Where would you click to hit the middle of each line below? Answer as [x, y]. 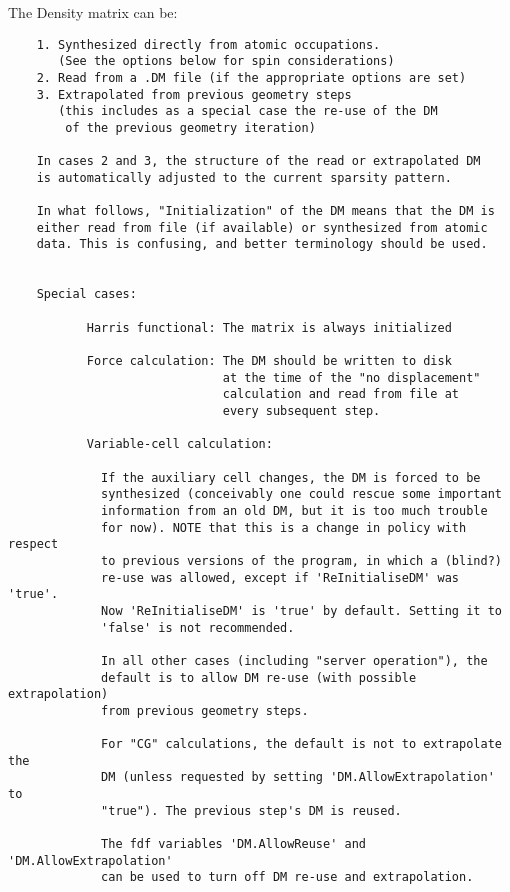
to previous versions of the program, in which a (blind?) [301, 560]
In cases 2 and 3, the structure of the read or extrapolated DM [258, 161]
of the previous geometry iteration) [190, 127]
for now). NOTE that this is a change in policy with [284, 527]
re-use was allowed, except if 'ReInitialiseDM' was [280, 577]
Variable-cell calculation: [179, 444]
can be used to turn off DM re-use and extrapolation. [287, 877]
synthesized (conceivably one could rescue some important [301, 494]
